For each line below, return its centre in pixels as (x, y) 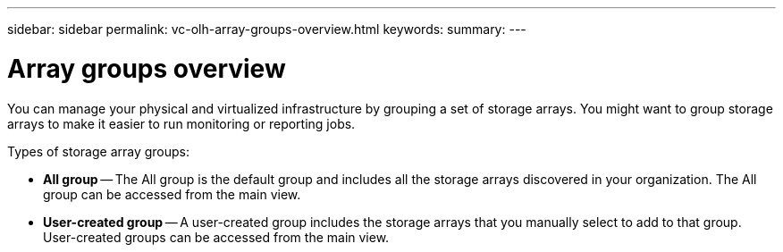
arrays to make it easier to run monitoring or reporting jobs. (181, 123)
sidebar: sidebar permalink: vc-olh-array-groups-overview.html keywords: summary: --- (267, 29)
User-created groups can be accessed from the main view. (216, 237)
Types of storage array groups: (99, 151)
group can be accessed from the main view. (172, 194)
